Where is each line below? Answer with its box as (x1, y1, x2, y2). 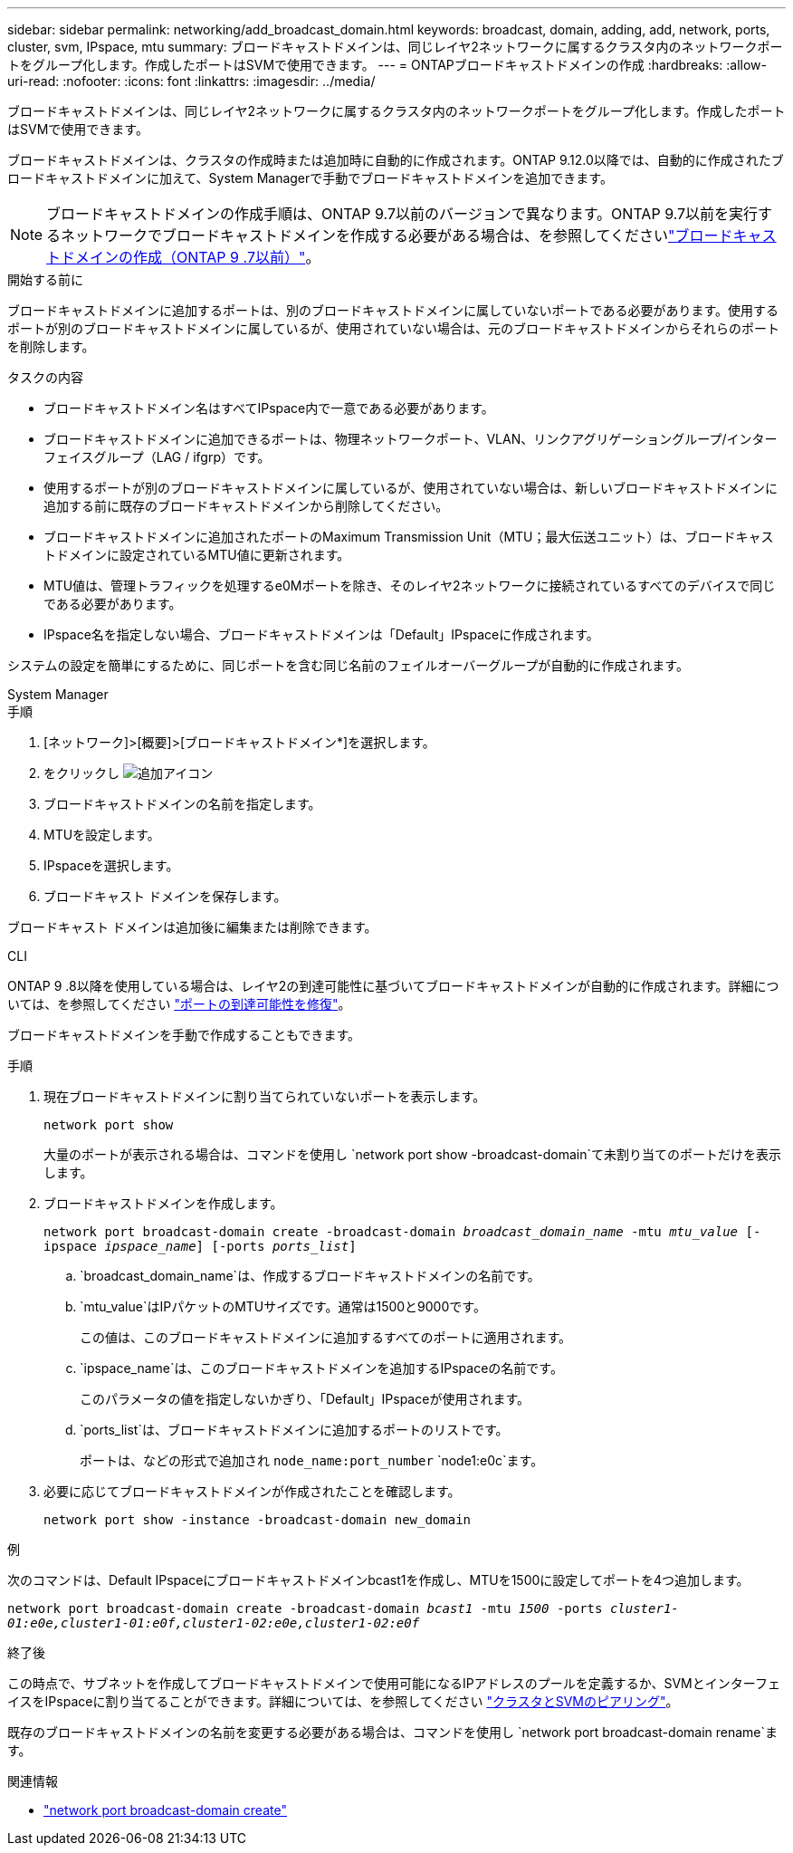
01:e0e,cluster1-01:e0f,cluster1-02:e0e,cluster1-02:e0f (7, 1616, 420, 1630)
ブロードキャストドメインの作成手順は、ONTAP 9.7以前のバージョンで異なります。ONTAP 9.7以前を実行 (46, 205, 759, 223)
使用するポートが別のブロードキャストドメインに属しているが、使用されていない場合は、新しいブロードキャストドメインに (43, 480, 778, 495)
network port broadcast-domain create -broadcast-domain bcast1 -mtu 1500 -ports (7, 1601, 603, 1616)
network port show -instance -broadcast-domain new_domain (43, 1512, 472, 1527)
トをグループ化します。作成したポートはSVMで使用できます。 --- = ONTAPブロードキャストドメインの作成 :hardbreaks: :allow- (7, 57, 767, 72)
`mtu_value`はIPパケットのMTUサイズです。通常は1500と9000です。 (80, 1299, 486, 1314)
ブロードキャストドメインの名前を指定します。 (43, 796, 321, 811)
